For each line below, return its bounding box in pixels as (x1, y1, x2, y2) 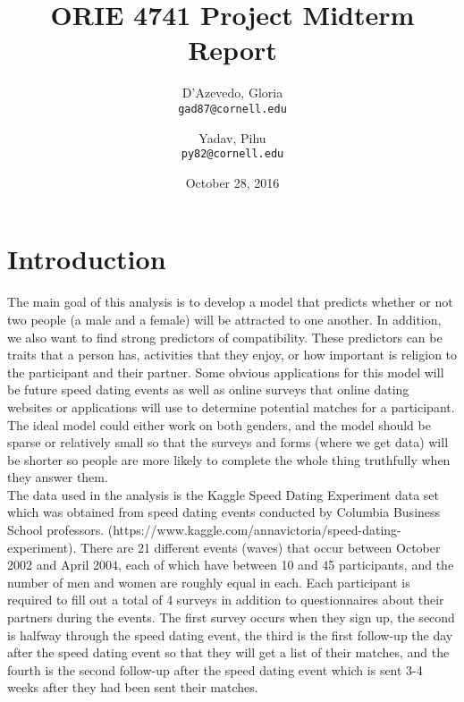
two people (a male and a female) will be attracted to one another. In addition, (7, 309, 442, 328)
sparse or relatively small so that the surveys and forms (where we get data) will (7, 433, 449, 452)
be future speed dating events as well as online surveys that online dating (7, 380, 409, 399)
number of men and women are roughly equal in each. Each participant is (7, 572, 410, 591)
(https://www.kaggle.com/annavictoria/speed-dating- (107, 520, 401, 539)
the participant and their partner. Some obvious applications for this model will (7, 362, 444, 381)
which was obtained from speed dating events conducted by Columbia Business (7, 503, 441, 521)
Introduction (7, 241, 166, 277)
